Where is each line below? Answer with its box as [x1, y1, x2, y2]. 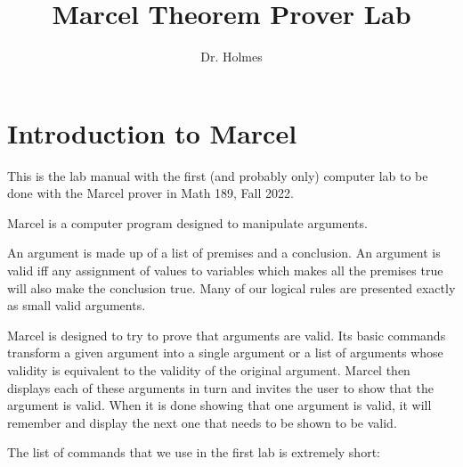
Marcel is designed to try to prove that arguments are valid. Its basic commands [7, 325, 446, 344]
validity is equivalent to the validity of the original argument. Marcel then [7, 361, 410, 379]
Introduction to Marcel [7, 114, 297, 151]
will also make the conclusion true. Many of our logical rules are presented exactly [7, 278, 456, 297]
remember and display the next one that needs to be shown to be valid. [7, 413, 397, 431]
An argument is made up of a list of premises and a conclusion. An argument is [7, 243, 441, 262]
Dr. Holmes [200, 47, 263, 66]
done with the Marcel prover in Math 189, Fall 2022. [7, 184, 294, 202]
